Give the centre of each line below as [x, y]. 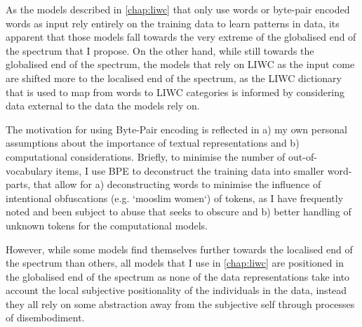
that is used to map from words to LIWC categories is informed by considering [175, 92]
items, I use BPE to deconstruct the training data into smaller [190, 170]
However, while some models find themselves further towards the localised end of [179, 249]
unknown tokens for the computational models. [107, 225]
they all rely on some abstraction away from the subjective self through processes [180, 303]
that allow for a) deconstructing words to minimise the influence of [177, 184]
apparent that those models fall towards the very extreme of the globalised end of [181, 37]
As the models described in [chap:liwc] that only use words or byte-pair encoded [178, 9]
